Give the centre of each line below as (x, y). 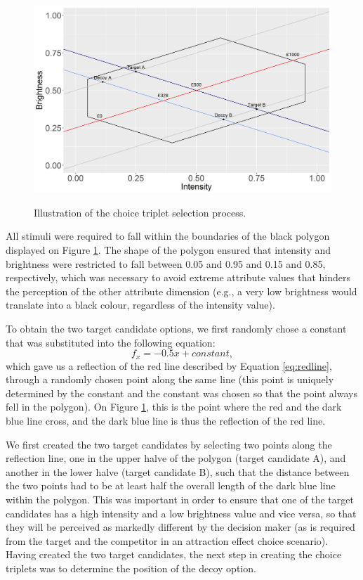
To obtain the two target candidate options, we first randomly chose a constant (176, 328)
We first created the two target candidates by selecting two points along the (169, 444)
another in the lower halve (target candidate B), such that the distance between (178, 471)
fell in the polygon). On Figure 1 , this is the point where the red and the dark (174, 407)
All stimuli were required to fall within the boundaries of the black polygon (168, 236)
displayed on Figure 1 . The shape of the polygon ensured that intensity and (169, 250)
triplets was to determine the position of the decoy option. (131, 568)
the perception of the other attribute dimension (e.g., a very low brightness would (181, 291)
